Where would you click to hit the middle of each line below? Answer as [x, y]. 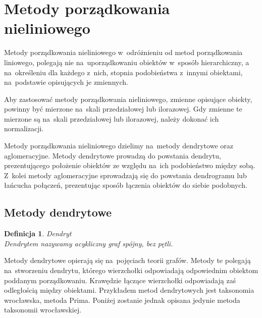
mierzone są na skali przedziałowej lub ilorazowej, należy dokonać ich [112, 118]
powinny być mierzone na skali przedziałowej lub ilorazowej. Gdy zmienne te [123, 109]
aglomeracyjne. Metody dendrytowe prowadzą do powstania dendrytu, [113, 155]
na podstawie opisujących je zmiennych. [66, 82]
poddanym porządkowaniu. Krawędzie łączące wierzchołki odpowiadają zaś [120, 280]
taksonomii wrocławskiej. [43, 310]
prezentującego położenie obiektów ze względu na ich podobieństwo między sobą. [130, 165]
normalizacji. [24, 128]
